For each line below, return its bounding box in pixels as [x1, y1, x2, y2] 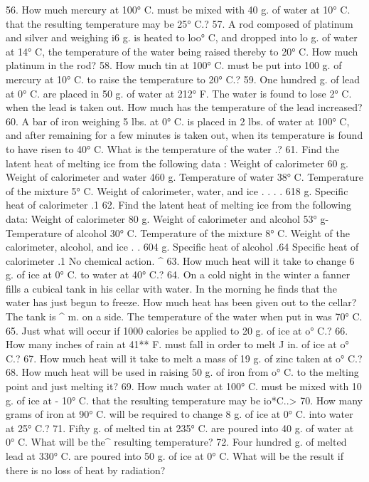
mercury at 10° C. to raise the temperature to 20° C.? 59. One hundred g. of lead [6, 71, 360, 86]
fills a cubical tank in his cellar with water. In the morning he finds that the [6, 281, 337, 295]
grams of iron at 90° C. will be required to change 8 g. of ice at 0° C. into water [6, 407, 353, 421]
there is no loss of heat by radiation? [6, 462, 166, 477]
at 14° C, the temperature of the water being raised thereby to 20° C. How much [6, 43, 358, 58]
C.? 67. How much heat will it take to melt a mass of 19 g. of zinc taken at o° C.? [6, 350, 363, 365]
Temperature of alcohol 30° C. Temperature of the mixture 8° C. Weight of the [6, 225, 350, 240]
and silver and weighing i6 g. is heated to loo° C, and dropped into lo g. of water [6, 30, 358, 45]
